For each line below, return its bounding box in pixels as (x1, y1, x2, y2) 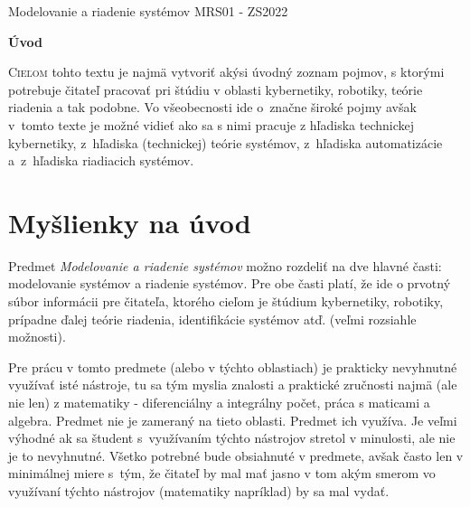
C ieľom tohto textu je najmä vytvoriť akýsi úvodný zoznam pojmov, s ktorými (8, 62, 445, 81)
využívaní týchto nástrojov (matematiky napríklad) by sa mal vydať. (8, 482, 390, 500)
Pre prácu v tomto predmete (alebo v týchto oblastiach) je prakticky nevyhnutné (8, 357, 457, 376)
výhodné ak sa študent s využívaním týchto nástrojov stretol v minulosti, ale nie (8, 428, 456, 447)
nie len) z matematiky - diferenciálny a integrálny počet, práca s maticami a (8, 393, 430, 412)
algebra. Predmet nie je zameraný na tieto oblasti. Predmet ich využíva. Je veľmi (8, 410, 457, 429)
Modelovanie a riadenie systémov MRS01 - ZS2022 (8, 2, 288, 20)
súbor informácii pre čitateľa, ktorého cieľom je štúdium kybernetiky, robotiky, (8, 292, 444, 311)
